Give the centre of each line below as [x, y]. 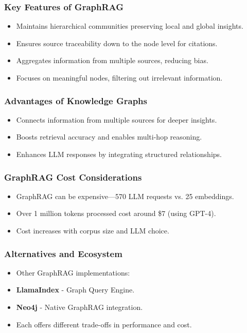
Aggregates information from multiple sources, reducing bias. [112, 60]
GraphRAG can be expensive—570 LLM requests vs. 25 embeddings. [125, 196]
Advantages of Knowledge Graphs [76, 100]
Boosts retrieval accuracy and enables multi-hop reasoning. [109, 137]
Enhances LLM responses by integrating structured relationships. [119, 154]
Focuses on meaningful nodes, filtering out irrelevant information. [119, 77]
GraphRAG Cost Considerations [73, 177]
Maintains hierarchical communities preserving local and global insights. [130, 26]
